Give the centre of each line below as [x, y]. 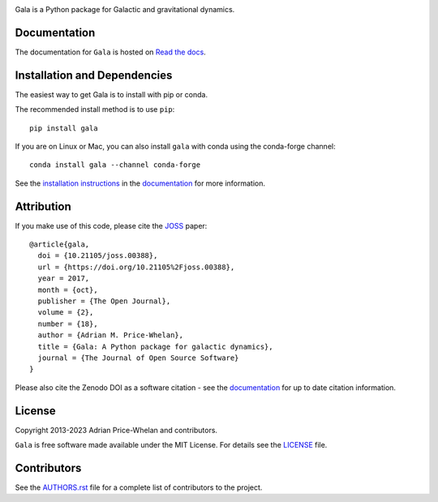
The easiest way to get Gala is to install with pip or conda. [112, 94]
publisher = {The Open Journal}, [104, 301]
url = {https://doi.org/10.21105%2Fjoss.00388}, [136, 267]
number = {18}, [68, 324]
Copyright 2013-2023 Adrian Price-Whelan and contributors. [116, 430]
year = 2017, [64, 279]
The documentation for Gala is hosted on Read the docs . [110, 52]
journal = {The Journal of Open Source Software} [138, 358]
